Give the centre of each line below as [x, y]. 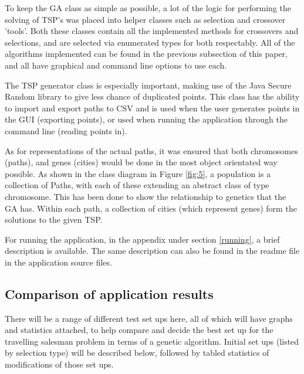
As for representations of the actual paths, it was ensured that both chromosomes [151, 150]
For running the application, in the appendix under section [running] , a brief [142, 239]
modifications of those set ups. [59, 364]
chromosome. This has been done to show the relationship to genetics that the [146, 196]
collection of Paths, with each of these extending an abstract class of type [137, 185]
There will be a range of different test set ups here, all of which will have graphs [149, 318]
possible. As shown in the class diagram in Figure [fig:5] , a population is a [138, 173]
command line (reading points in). [66, 130]
